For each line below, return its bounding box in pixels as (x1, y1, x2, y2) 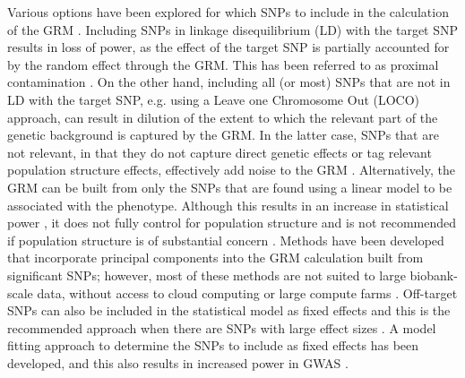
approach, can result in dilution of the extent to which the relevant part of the (7, 107, 438, 126)
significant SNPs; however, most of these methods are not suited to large (7, 265, 406, 284)
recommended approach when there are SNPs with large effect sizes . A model (7, 318, 436, 337)
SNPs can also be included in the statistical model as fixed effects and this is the (7, 301, 451, 320)
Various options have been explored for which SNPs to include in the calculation (7, 3, 449, 21)
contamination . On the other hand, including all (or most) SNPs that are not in (7, 73, 451, 91)
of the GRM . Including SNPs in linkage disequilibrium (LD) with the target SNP (7, 20, 459, 39)
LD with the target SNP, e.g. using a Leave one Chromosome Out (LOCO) (7, 90, 420, 108)
